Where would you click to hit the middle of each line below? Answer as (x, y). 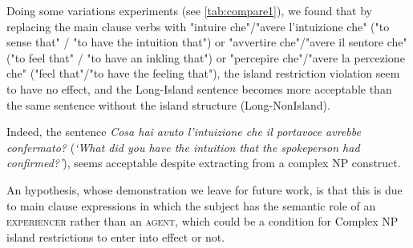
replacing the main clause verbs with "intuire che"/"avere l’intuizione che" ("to (198, 26)
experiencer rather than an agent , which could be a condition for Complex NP (202, 221)
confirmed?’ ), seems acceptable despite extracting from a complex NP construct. (204, 163)
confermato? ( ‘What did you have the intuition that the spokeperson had (183, 147)
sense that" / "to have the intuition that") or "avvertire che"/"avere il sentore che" (207, 42)
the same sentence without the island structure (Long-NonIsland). (168, 104)
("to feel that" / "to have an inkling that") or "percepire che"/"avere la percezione (206, 57)
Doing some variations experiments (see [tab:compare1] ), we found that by (190, 10)
